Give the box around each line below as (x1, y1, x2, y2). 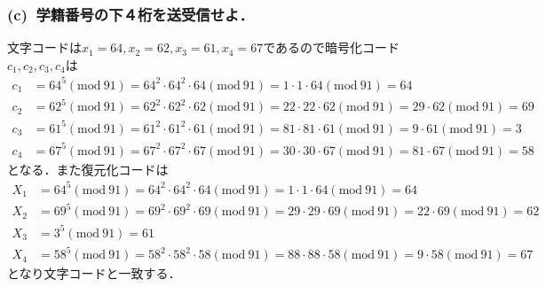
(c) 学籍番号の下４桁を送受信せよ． (7, 3, 254, 25)
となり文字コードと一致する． (7, 264, 181, 283)
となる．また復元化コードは (7, 159, 169, 178)
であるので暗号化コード (263, 38, 400, 57)
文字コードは (7, 38, 82, 57)
